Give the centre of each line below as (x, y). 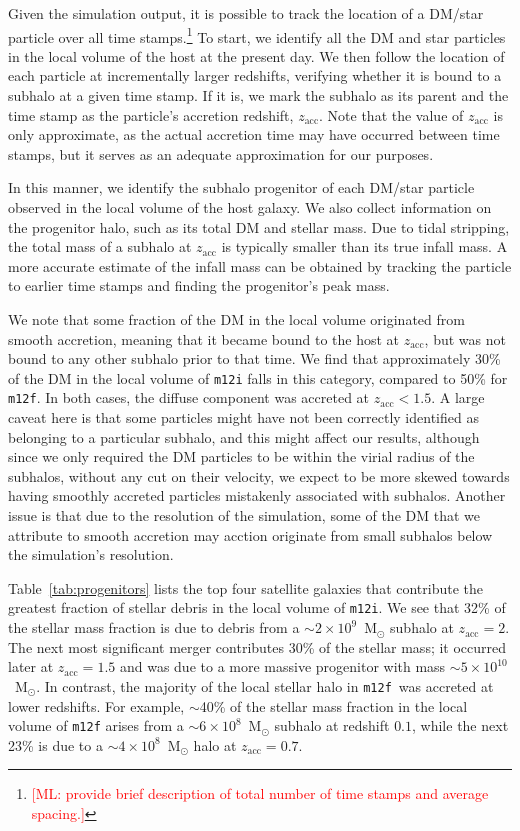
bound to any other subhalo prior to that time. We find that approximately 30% (254, 358)
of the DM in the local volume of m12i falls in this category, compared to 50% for (258, 377)
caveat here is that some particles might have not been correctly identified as (243, 417)
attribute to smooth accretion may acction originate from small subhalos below (250, 534)
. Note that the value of (391, 114)
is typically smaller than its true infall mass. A (364, 246)
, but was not (465, 338)
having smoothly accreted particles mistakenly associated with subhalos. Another (257, 495)
